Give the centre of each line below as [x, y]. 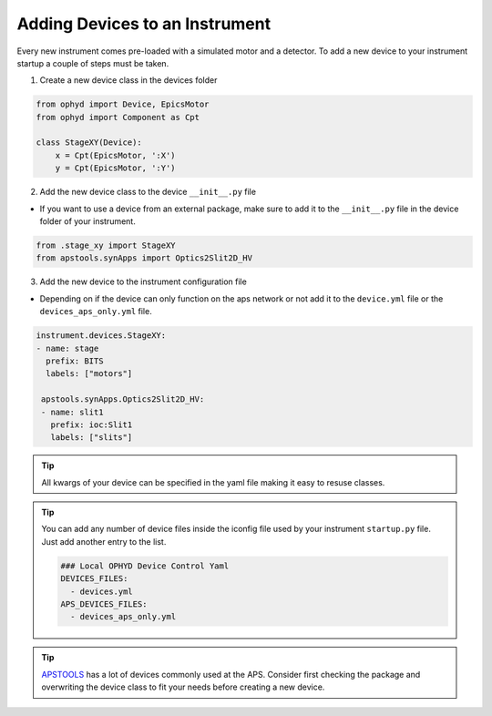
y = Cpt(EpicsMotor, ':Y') [116, 168]
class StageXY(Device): [89, 143]
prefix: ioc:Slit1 [92, 424]
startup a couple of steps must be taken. [93, 63]
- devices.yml [102, 591]
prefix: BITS [75, 361]
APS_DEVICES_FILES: [104, 604]
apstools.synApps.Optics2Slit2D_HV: [123, 399]
